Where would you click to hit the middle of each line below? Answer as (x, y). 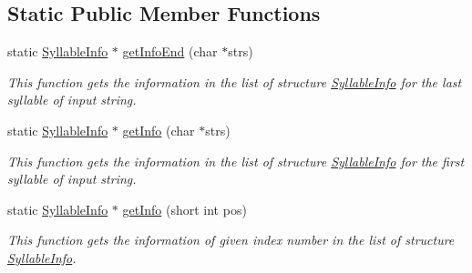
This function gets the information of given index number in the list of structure (231, 240)
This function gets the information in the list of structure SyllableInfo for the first (236, 161)
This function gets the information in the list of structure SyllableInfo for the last (235, 81)
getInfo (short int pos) (185, 209)
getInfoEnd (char (170, 51)
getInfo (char (159, 130)
